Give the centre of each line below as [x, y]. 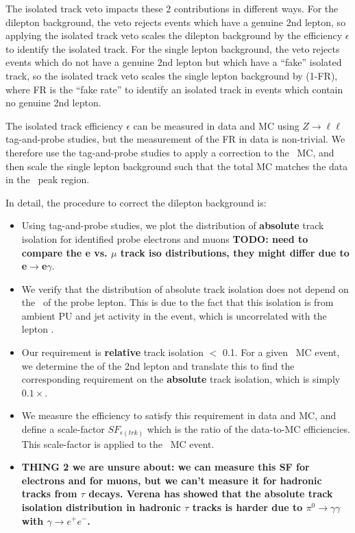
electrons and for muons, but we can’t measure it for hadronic [172, 480]
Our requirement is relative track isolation [112, 352]
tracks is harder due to [247, 507]
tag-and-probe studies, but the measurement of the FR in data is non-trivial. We [175, 139]
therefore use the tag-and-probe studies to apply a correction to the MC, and [170, 152]
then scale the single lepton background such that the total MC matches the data [177, 166]
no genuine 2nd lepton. [53, 103]
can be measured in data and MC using [216, 125]
